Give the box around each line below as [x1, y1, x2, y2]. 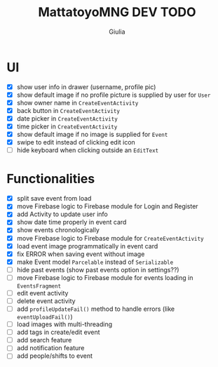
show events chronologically [16, 226, 100, 234]
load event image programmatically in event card [16, 241, 158, 250]
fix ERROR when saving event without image [16, 250, 145, 258]
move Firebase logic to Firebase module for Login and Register [16, 202, 198, 211]
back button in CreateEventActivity [16, 106, 121, 114]
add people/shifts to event [16, 352, 93, 360]
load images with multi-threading [16, 320, 113, 328]
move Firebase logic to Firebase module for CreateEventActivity [16, 234, 204, 242]
